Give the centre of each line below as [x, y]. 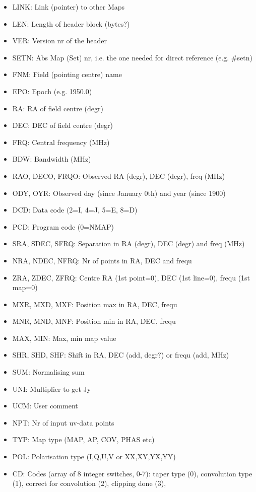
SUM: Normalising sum [48, 372]
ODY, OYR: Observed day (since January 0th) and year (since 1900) [119, 193]
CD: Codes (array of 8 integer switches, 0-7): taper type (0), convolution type [132, 473]
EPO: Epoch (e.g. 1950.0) [52, 91]
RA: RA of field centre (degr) [58, 108]
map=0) [25, 287]
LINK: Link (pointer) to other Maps [69, 7]
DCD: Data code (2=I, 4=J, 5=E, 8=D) [75, 210]
